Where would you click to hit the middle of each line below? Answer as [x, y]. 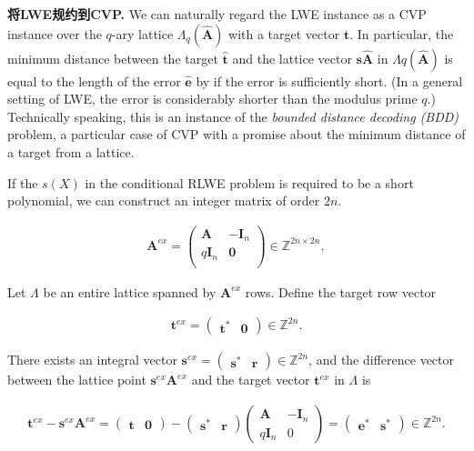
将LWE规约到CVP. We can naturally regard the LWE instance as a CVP [217, 14]
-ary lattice [142, 33]
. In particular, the [402, 33]
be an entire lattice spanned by [130, 291]
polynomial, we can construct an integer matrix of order [164, 200]
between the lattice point [77, 380]
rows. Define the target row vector [341, 291]
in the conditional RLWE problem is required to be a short [249, 182]
